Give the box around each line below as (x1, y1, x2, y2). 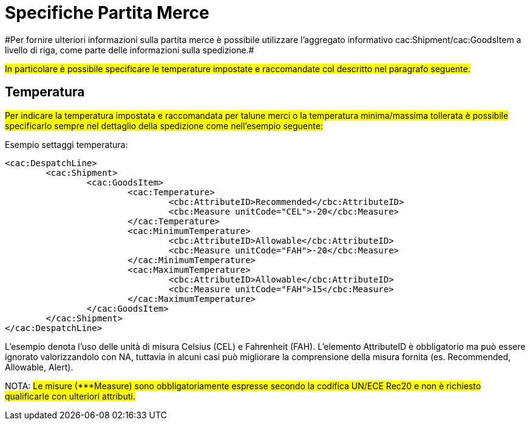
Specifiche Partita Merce (5, 2, 209, 23)
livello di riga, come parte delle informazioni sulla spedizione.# (5, 44, 254, 55)
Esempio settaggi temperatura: (5, 139, 128, 150)
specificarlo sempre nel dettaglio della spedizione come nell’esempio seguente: (5, 120, 323, 131)
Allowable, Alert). (5, 361, 73, 372)
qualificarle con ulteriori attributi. (5, 390, 135, 401)
